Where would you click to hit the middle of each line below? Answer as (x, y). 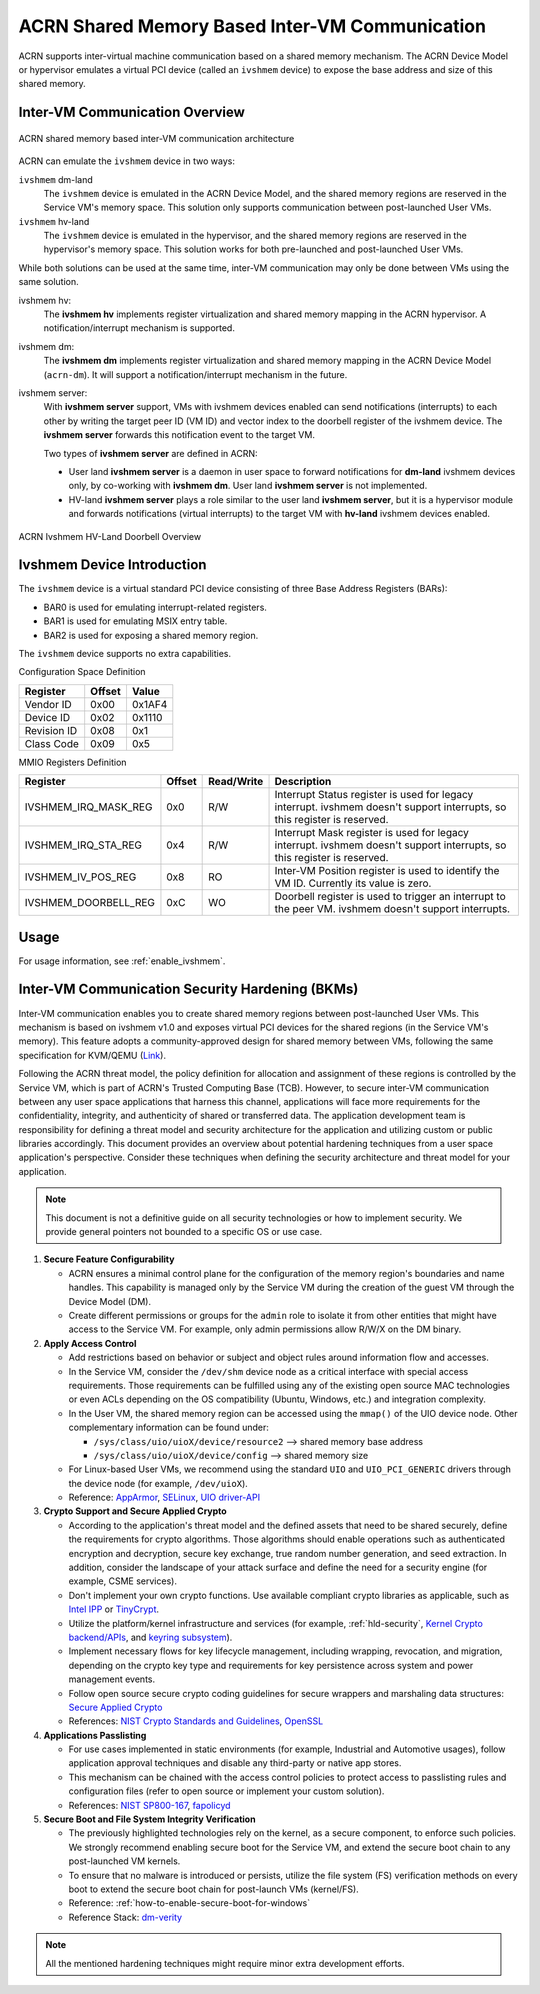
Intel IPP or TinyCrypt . (114, 1609)
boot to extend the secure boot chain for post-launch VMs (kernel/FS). (213, 1889)
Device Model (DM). (110, 1301)
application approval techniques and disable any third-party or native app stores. (235, 1763)
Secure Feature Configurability (109, 1259)
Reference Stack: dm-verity (125, 1917)
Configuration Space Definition (82, 672)
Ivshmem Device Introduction (112, 565)
